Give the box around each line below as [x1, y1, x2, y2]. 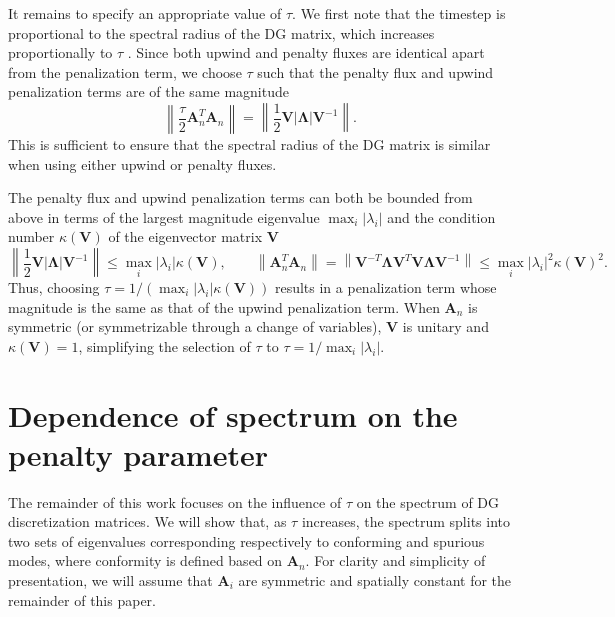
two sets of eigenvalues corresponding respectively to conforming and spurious [8, 530, 485, 551]
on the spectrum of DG [356, 491, 500, 512]
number [8, 226, 55, 247]
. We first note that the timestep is [292, 3, 506, 23]
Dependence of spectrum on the [8, 394, 458, 435]
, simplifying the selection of [78, 335, 251, 356]
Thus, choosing [8, 276, 100, 297]
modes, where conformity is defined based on [8, 550, 283, 571]
